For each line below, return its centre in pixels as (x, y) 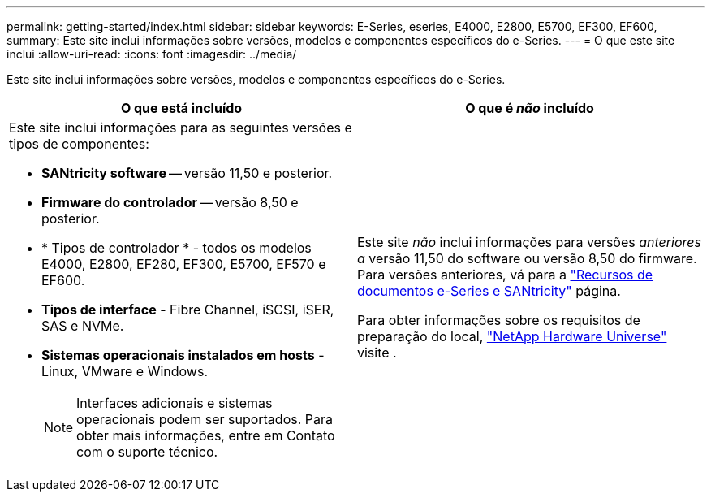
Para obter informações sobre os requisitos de (499, 320)
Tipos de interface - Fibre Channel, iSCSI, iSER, (188, 310)
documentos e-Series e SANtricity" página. (489, 291)
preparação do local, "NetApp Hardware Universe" (512, 336)
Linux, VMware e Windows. (125, 371)
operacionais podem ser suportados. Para (205, 419)
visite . (377, 353)
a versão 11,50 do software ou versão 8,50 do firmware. (527, 258)
